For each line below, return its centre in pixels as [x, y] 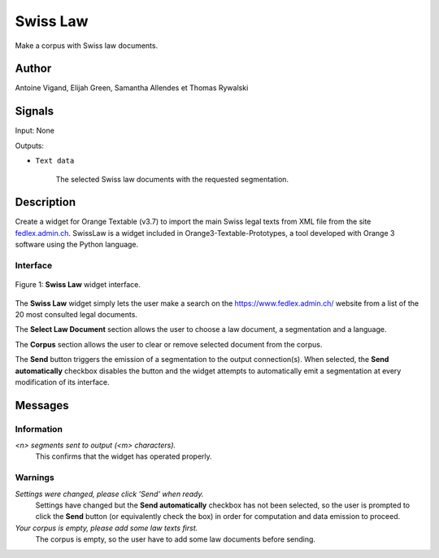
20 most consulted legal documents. [76, 314]
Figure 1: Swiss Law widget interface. [78, 285]
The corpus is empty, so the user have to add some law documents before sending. [176, 539]
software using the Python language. [77, 245]
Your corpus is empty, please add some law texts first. [106, 528]
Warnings [35, 477]
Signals [35, 111]
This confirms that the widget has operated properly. [124, 456]
